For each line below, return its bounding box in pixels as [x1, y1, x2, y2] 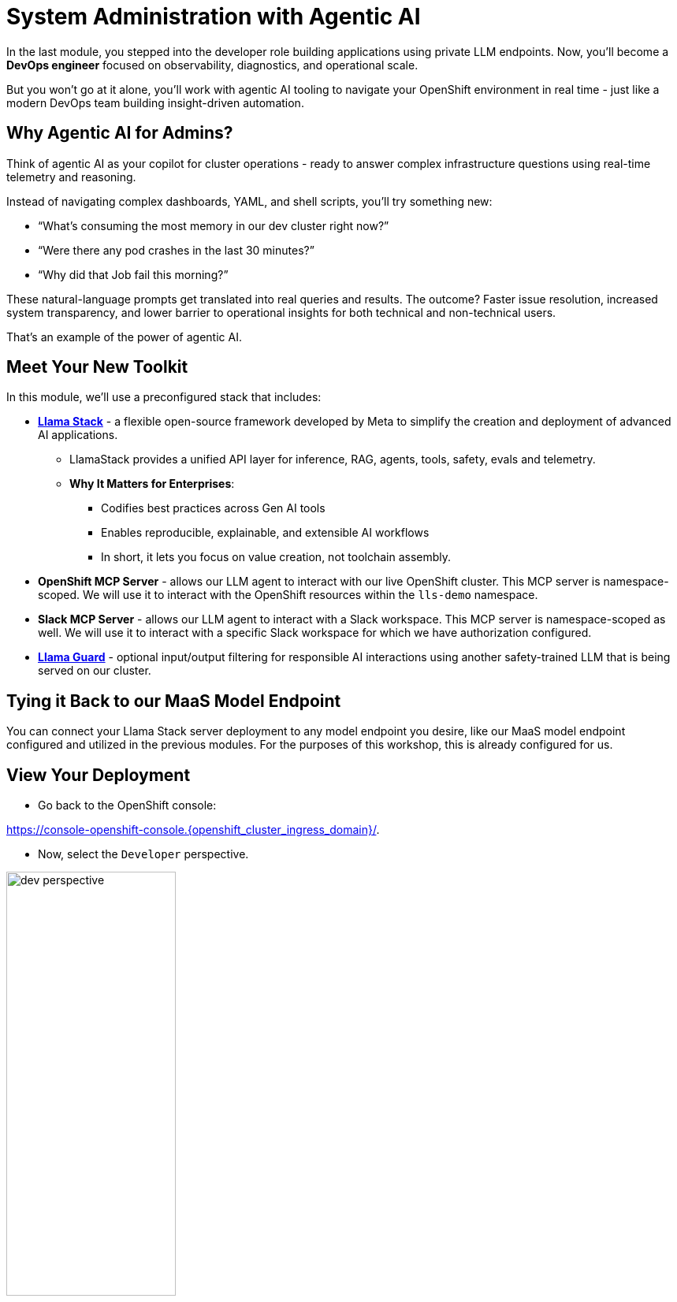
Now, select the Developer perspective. [38, 847, 249, 861]
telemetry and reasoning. [6, 169, 136, 184]
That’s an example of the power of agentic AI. [6, 329, 242, 344]
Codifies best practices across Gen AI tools [101, 501, 325, 515]
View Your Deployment [6, 764, 191, 785]
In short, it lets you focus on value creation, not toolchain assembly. [101, 550, 452, 564]
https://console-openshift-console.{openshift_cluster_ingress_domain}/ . [6, 823, 380, 837]
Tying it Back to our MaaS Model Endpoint [6, 690, 341, 711]
